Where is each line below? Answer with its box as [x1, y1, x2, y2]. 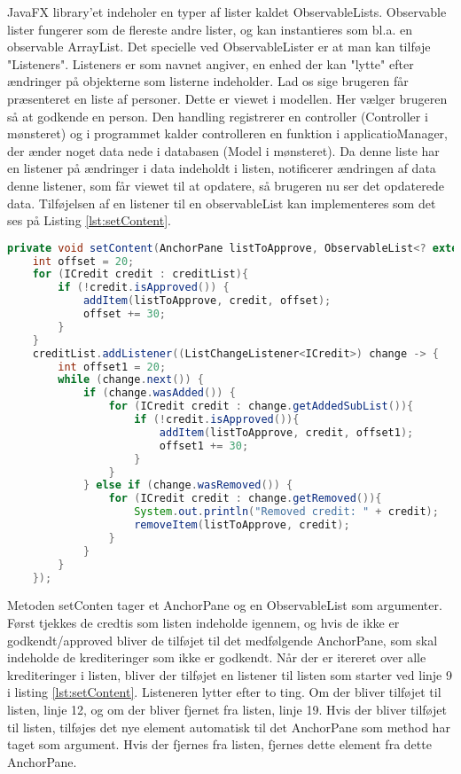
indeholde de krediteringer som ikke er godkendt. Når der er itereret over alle [7, 648, 426, 667]
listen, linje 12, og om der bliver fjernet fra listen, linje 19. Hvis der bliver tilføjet [7, 700, 447, 719]
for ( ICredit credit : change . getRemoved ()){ [108, 492, 382, 505]
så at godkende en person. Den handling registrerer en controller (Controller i [7, 106, 428, 125]
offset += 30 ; [82, 308, 167, 321]
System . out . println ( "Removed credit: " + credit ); [134, 505, 439, 519]
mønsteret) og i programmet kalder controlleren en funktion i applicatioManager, [7, 124, 448, 143]
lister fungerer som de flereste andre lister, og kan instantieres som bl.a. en [7, 20, 412, 38]
